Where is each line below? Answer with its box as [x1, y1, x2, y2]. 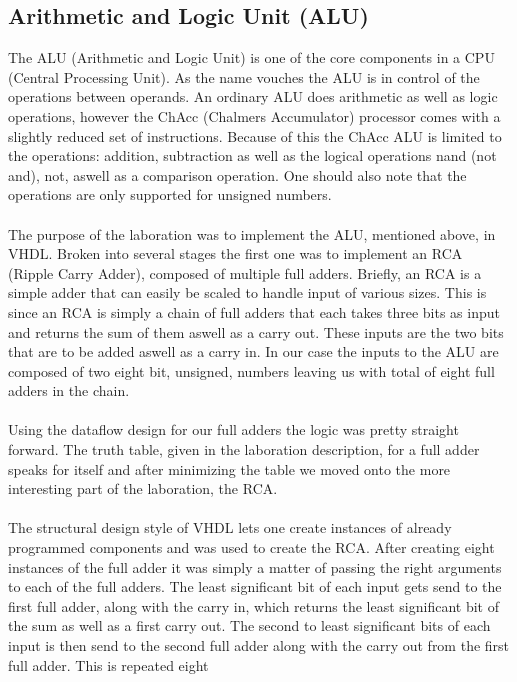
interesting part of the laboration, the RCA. [8, 478, 278, 499]
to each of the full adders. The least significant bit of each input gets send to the [8, 576, 502, 597]
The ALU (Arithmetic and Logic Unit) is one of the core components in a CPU [8, 47, 495, 68]
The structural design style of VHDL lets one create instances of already [8, 517, 452, 538]
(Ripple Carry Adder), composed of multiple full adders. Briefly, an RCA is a [8, 262, 482, 283]
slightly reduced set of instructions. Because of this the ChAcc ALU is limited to [8, 125, 502, 146]
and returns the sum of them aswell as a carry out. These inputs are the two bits [8, 321, 504, 342]
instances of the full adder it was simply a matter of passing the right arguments [8, 556, 502, 577]
